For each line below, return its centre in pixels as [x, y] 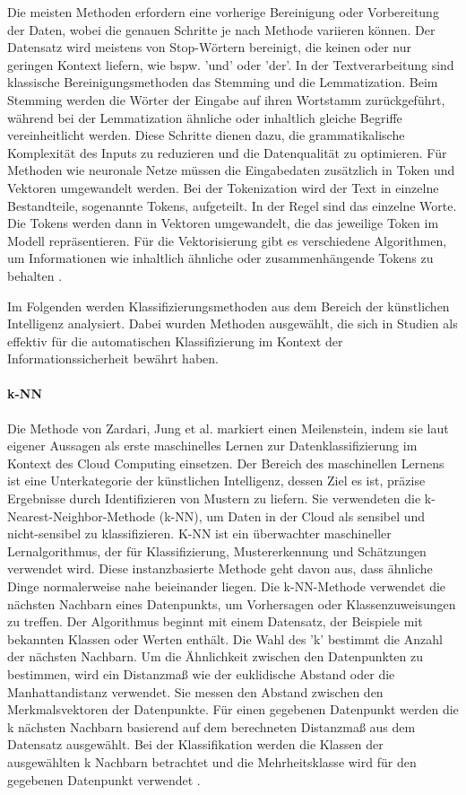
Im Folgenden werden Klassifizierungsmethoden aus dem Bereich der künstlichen [229, 306]
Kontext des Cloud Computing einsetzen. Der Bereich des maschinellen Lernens [226, 463]
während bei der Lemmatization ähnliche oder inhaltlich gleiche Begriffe [205, 117]
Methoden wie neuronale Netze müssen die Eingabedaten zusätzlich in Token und [231, 170]
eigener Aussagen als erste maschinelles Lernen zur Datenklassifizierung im [212, 446]
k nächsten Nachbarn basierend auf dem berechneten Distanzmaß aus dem [211, 726]
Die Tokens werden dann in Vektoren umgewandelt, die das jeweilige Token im [223, 223]
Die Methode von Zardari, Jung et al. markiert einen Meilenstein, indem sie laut [228, 428]
